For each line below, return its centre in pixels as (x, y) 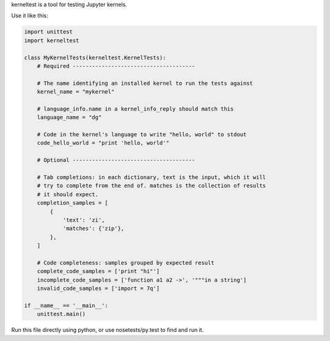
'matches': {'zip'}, (94, 229)
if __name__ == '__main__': (66, 305)
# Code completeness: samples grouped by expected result (126, 262)
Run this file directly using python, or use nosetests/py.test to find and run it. (108, 330)
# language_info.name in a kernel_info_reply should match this (135, 109)
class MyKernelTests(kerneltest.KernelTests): (95, 57)
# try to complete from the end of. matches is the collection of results (151, 186)
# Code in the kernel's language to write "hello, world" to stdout (142, 135)
